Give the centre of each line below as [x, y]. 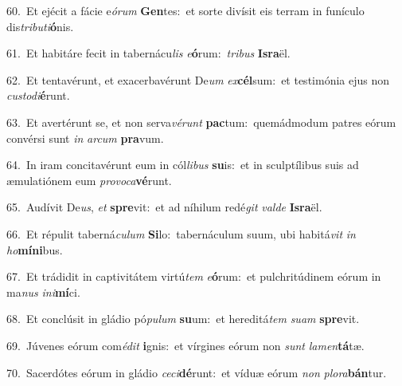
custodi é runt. [38, 95]
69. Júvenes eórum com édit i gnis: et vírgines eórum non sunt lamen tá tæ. [185, 345]
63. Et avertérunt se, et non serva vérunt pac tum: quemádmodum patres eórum [201, 122]
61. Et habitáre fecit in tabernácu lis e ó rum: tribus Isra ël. [148, 53]
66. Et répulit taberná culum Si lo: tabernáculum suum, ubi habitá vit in [181, 233]
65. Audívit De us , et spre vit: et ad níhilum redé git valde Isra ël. [164, 207]
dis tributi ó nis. [40, 26]
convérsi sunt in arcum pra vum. [85, 138]
